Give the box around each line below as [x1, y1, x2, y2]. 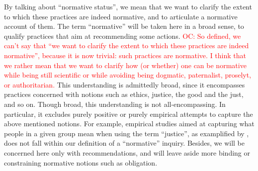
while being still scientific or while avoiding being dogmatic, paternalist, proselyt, [4, 70, 252, 80]
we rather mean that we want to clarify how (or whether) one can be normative [4, 60, 247, 70]
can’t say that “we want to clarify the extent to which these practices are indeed [4, 40, 249, 51]
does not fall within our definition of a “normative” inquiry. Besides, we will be [4, 138, 245, 148]
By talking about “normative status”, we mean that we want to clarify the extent [4, 1, 252, 11]
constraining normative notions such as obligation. [4, 157, 158, 168]
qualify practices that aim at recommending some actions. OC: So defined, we [4, 30, 241, 41]
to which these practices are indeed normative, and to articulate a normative [4, 11, 238, 21]
